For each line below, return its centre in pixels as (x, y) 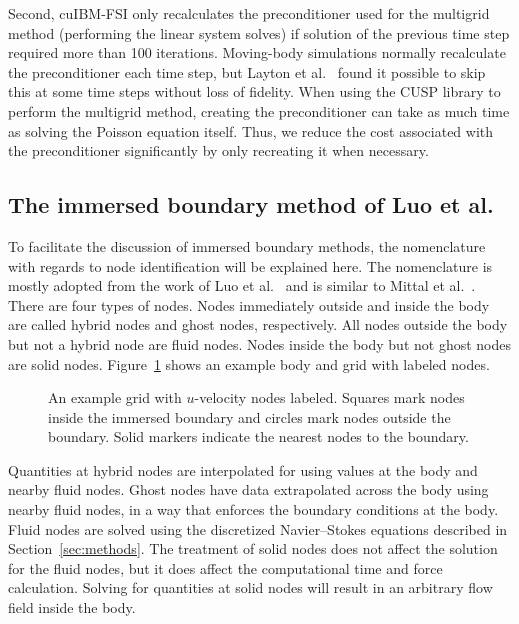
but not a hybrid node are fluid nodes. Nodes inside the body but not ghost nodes (259, 343)
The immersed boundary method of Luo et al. (251, 204)
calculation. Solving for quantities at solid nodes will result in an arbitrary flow (250, 587)
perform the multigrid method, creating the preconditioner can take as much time (259, 110)
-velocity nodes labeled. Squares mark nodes (329, 397)
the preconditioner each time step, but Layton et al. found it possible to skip (247, 71)
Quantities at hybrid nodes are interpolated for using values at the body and (243, 469)
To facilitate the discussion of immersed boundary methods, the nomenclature (247, 245)
